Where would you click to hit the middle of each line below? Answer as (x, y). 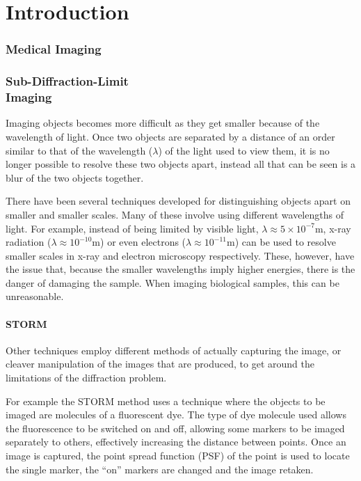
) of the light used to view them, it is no (244, 150)
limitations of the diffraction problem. (86, 378)
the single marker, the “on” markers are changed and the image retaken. (160, 469)
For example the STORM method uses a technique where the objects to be (166, 401)
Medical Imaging (54, 49)
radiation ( (29, 242)
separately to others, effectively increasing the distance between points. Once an (176, 442)
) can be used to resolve (285, 242)
